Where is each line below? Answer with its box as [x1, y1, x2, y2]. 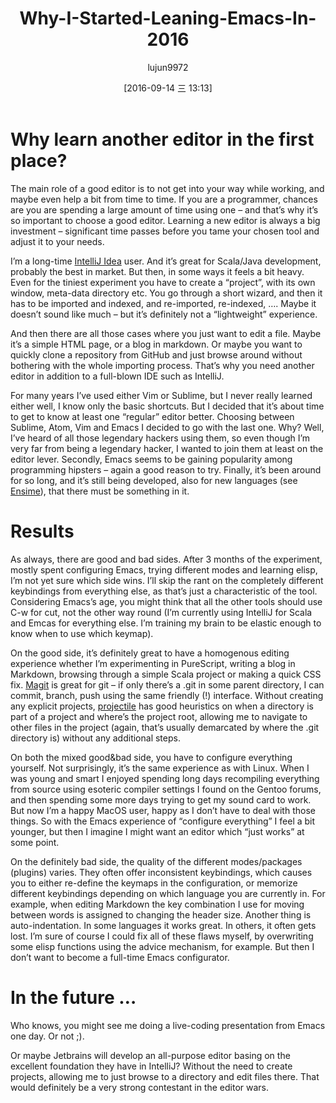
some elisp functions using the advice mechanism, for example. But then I [10, 940, 315, 952]
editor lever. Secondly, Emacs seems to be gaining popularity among [10, 453, 293, 465]
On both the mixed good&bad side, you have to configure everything [10, 751, 293, 763]
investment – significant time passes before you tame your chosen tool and [10, 225, 320, 237]
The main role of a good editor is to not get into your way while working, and [10, 182, 325, 194]
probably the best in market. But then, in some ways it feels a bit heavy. [10, 265, 305, 277]
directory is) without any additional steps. [10, 732, 181, 744]
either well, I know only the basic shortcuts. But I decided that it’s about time [10, 400, 325, 412]
